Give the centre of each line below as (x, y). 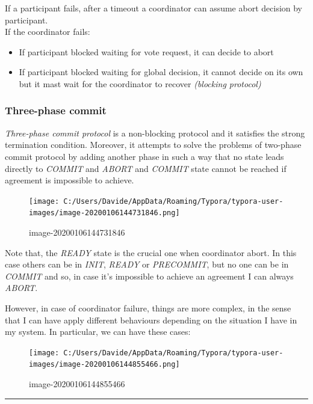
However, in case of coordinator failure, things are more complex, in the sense (148, 308)
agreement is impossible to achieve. (70, 180)
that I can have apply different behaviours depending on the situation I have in (151, 320)
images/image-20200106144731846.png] (104, 213)
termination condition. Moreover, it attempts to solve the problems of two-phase (153, 145)
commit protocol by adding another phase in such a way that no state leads (144, 156)
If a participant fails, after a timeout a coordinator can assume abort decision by (154, 8)
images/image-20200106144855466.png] (104, 365)
